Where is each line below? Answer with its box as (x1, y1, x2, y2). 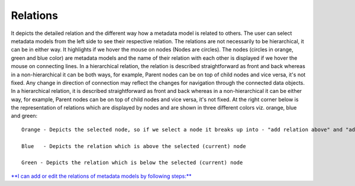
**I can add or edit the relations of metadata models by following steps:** (11, 172, 192, 179)
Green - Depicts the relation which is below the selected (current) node (21, 159, 243, 166)
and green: (11, 113, 38, 120)
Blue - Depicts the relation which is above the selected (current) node (21, 143, 246, 149)
